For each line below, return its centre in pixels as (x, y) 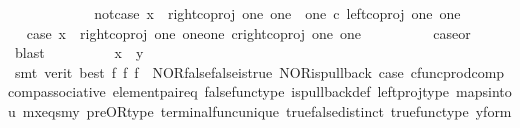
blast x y (79, 52)
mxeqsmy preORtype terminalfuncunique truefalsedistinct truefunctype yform (267, 110)
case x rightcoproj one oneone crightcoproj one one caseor (248, 32)
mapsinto (484, 91)
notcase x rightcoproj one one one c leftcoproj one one (277, 13)
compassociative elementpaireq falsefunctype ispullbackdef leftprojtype (229, 91)
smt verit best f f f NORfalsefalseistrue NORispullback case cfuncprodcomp (259, 71)
